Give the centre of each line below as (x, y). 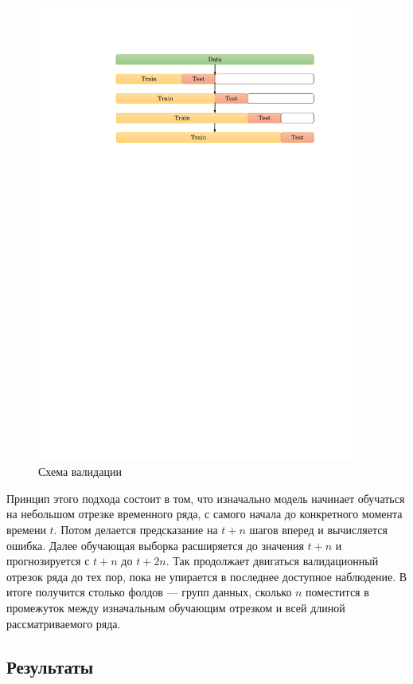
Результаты (50, 666)
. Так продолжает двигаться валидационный (272, 561)
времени (26, 530)
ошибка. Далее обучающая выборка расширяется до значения (155, 545)
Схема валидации (80, 472)
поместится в (337, 592)
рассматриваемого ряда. (64, 623)
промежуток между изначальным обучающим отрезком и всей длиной (176, 608)
